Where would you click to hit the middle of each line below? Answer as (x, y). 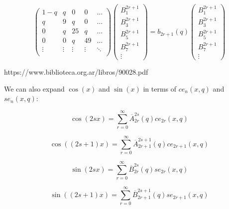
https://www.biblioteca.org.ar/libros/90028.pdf (76, 72)
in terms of (160, 88)
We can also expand (34, 88)
